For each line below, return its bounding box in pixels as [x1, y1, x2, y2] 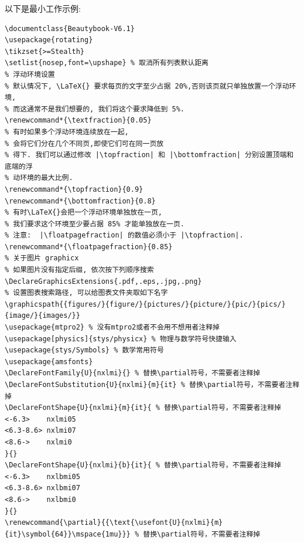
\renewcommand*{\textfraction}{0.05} [5, 116, 152, 125]
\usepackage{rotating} [5, 36, 93, 45]
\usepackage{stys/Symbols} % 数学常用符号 [5, 346, 164, 355]
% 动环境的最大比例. [5, 174, 73, 182]
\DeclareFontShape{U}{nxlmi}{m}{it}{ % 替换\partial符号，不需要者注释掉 [5, 403, 281, 412]
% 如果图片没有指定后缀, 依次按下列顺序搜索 [5, 266, 154, 274]
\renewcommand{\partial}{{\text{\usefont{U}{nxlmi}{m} [5, 518, 223, 527]
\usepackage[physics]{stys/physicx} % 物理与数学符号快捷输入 [5, 334, 237, 343]
